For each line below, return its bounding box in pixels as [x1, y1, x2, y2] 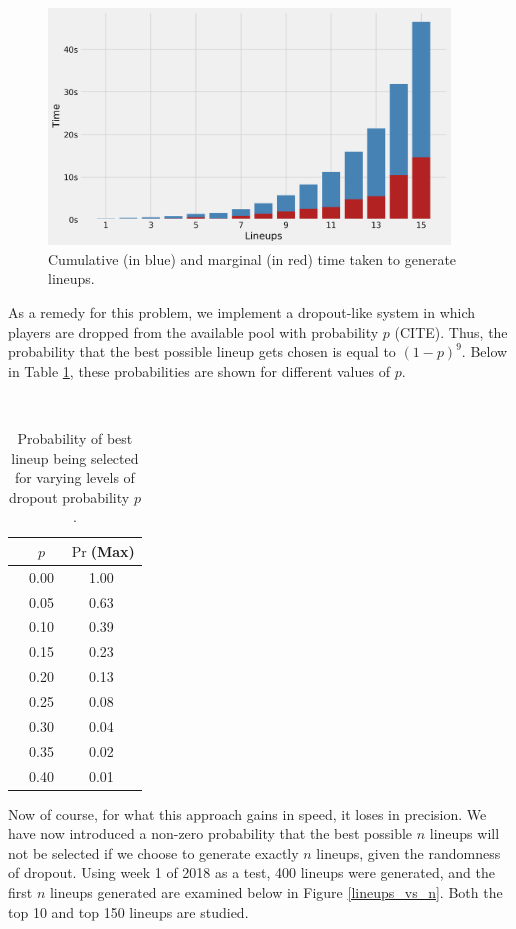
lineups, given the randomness [316, 842, 501, 863]
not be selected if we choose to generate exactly [8, 842, 299, 863]
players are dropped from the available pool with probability [8, 321, 379, 342]
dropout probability [8, 486, 130, 507]
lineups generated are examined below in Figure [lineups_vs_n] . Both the [49, 881, 503, 902]
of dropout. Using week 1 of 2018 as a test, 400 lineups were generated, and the [8, 862, 495, 883]
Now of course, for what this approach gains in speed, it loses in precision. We [8, 803, 487, 824]
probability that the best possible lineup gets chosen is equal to [8, 341, 396, 362]
